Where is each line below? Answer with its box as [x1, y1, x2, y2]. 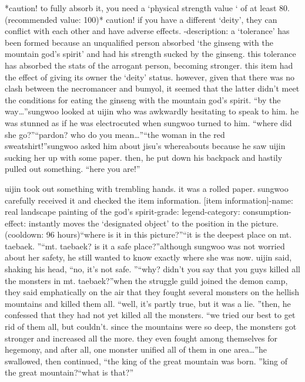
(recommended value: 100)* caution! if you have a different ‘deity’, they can [5, 13, 277, 25]
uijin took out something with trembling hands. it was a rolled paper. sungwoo [5, 182, 289, 194]
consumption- [243, 205, 291, 218]
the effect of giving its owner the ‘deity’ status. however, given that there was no [5, 70, 295, 83]
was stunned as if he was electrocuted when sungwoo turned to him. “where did [5, 116, 292, 129]
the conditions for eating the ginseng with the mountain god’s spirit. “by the [5, 93, 281, 106]
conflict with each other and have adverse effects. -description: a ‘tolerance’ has [5, 25, 290, 37]
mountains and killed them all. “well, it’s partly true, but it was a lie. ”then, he [5, 297, 291, 309]
